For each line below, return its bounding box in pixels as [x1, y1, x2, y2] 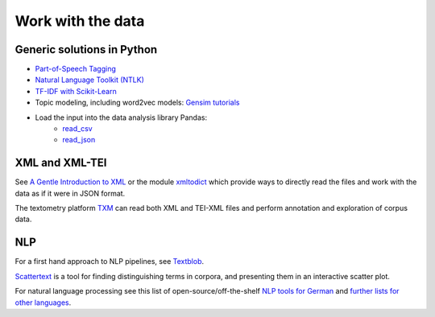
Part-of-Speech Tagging [35, 64, 117, 74]
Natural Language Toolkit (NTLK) [35, 75, 145, 84]
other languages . [14, 298, 72, 307]
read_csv [62, 124, 93, 134]
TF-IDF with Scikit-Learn [35, 86, 117, 96]
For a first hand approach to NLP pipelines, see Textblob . [14, 257, 205, 266]
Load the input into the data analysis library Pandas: [35, 113, 208, 122]
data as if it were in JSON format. [14, 188, 126, 198]
